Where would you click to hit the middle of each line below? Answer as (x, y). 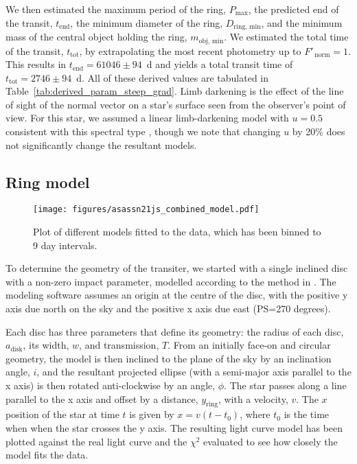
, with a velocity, (253, 398)
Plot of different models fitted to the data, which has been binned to (177, 232)
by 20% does (319, 131)
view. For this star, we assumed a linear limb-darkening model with (147, 118)
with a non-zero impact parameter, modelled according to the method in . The (171, 281)
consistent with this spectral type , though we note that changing (143, 131)
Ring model (48, 182)
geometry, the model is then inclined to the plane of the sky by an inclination (169, 358)
